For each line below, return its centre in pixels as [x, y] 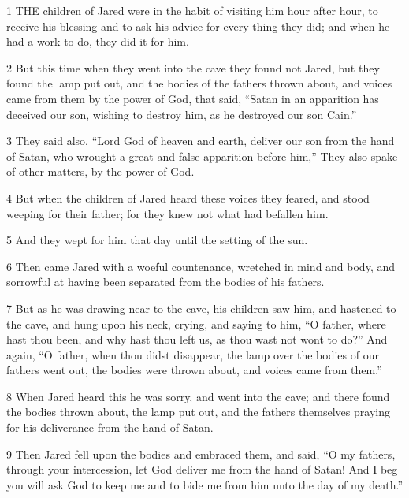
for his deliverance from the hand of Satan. [110, 427]
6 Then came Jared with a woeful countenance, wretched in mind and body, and [201, 266]
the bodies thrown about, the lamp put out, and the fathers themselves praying [198, 412]
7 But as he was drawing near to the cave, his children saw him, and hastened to [201, 308]
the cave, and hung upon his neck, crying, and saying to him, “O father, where [196, 323]
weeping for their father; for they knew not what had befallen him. [167, 213]
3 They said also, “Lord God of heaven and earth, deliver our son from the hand [201, 141]
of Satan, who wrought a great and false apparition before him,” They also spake [202, 156]
